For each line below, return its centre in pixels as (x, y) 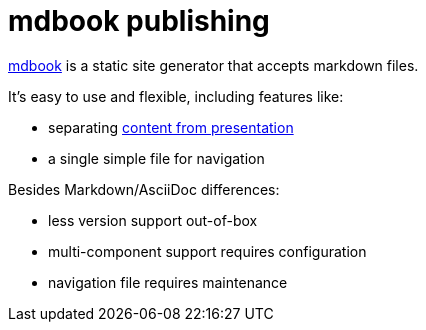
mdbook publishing (139, 21)
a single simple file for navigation (156, 158)
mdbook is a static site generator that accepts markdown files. (213, 65)
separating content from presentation (171, 127)
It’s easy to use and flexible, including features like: (176, 96)
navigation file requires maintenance (168, 282)
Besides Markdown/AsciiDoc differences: (144, 189)
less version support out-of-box (153, 220)
